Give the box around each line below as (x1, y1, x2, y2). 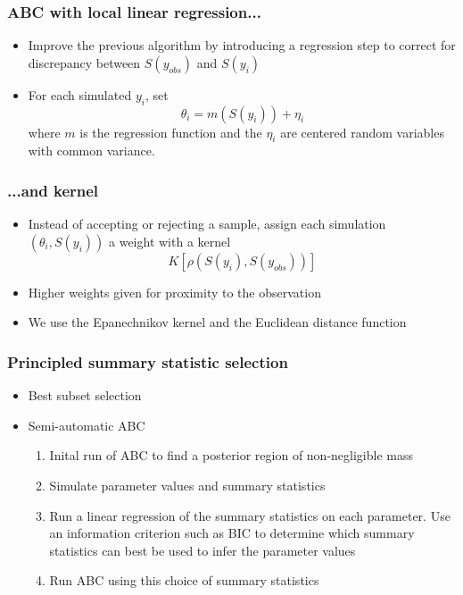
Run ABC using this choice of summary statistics (49, 571, 319, 590)
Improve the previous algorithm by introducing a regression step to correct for (28, 36, 456, 54)
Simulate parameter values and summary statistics (49, 476, 326, 494)
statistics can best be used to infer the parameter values (49, 541, 356, 559)
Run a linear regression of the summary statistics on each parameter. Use (49, 506, 451, 524)
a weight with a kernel (109, 231, 231, 250)
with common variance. (28, 141, 155, 160)
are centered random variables (280, 122, 444, 141)
